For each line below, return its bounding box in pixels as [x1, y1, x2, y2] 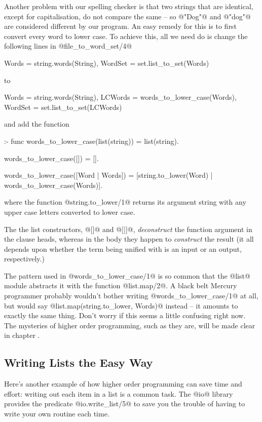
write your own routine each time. [4, 408, 109, 419]
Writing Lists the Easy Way [4, 355, 153, 370]
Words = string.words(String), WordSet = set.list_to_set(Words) [4, 57, 209, 68]
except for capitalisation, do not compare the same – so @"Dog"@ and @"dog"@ [4, 11, 251, 21]
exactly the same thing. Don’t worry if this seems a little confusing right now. [4, 310, 246, 321]
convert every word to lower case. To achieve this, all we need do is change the [4, 30, 248, 41]
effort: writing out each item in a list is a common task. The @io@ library [4, 388, 233, 399]
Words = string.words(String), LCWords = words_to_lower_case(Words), [4, 92, 237, 102]
